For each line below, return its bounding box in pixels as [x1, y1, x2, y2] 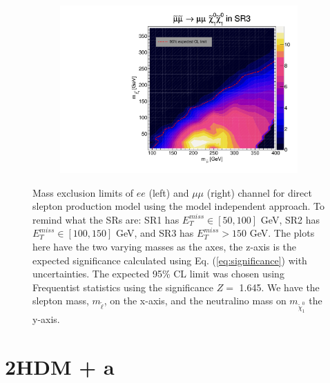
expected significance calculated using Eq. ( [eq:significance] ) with [32, 253, 307, 267]
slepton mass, [32, 293, 89, 308]
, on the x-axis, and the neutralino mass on [104, 293, 287, 308]
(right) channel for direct [206, 185, 312, 199]
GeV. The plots [249, 226, 315, 240]
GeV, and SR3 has [115, 226, 194, 240]
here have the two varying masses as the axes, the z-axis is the [32, 239, 297, 254]
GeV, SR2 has [260, 212, 320, 226]
